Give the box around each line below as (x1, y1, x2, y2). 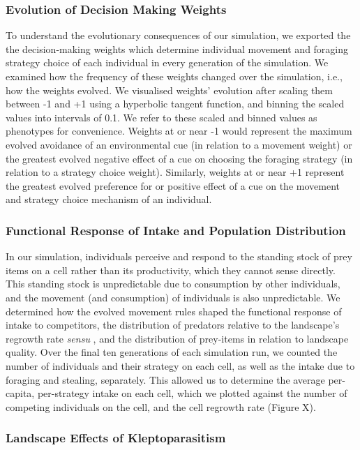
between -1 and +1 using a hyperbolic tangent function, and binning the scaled (6, 96, 345, 111)
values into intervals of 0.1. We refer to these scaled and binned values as (6, 110, 317, 124)
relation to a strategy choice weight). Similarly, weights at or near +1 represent (6, 165, 345, 179)
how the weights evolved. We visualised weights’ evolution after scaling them (6, 82, 333, 97)
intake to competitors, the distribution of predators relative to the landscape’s (6, 317, 340, 332)
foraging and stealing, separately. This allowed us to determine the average (6, 372, 325, 387)
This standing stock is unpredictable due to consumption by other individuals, (6, 276, 340, 291)
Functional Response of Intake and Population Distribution (6, 221, 346, 239)
